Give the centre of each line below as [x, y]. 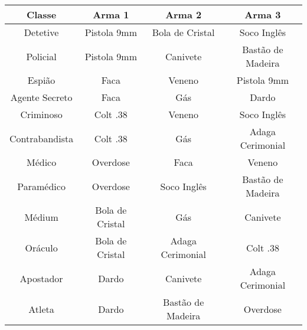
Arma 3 [263, 14]
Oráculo [41, 247]
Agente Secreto [41, 97]
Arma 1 [111, 14]
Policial [41, 56]
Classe [41, 14]
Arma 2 [184, 14]
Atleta [41, 309]
